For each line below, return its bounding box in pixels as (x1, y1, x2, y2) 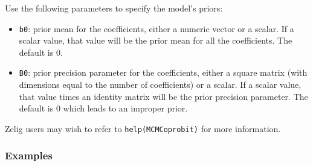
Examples (5, 148, 53, 163)
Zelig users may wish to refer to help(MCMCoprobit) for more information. (5, 122, 281, 134)
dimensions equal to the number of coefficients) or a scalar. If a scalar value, (19, 78, 302, 91)
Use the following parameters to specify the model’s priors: (5, 2, 223, 14)
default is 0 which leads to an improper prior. (19, 102, 188, 115)
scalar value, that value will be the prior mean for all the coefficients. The (19, 34, 292, 47)
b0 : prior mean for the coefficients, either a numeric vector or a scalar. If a (19, 22, 294, 35)
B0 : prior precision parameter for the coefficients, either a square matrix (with (19, 66, 308, 79)
